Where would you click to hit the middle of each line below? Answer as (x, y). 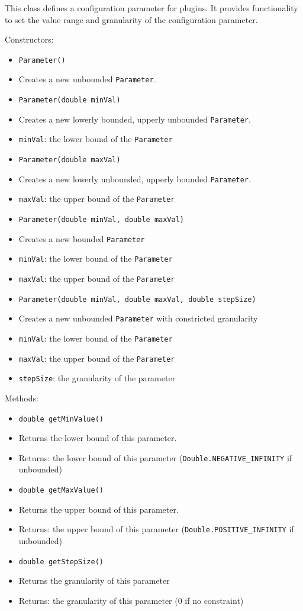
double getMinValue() (61, 419)
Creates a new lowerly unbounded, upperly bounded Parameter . (135, 179)
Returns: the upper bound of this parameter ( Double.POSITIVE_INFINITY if (156, 529)
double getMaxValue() (61, 491)
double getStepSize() (61, 562)
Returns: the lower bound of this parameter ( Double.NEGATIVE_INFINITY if (155, 457)
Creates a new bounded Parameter (82, 238)
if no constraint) (214, 600)
